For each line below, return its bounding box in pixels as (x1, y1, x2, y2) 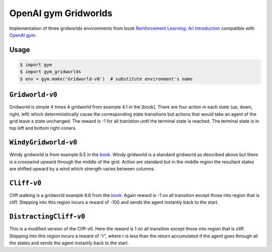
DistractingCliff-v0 (9, 213, 86, 221)
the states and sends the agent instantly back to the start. (9, 240, 129, 246)
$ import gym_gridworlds (20, 69, 82, 75)
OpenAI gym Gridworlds (9, 8, 113, 19)
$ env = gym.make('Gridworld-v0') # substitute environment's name (20, 76, 193, 82)
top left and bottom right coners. (9, 125, 77, 131)
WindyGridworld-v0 (9, 138, 78, 146)
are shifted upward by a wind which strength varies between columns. (9, 166, 156, 172)
